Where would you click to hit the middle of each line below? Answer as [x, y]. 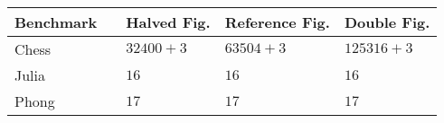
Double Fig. [387, 22]
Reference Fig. [277, 22]
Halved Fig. [168, 22]
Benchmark [56, 22]
